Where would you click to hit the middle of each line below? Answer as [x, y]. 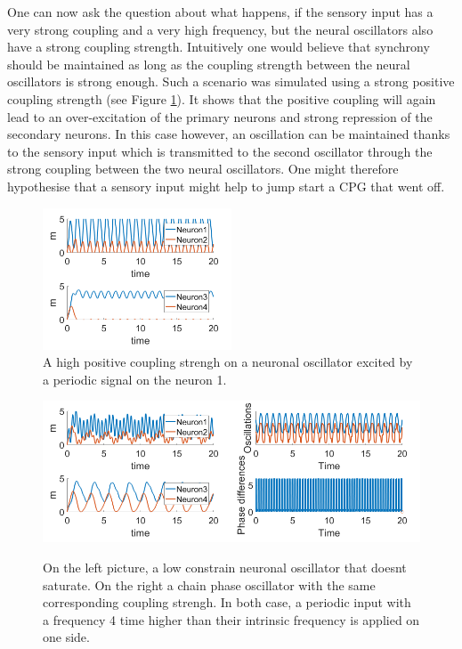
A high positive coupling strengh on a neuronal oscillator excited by [228, 362]
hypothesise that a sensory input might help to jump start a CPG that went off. [226, 186]
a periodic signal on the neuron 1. [135, 379]
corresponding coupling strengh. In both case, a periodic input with [227, 602]
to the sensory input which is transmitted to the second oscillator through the [220, 151]
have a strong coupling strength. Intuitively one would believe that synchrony [219, 47]
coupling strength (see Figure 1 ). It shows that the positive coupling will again [222, 98]
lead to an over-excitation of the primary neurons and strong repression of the [220, 116]
